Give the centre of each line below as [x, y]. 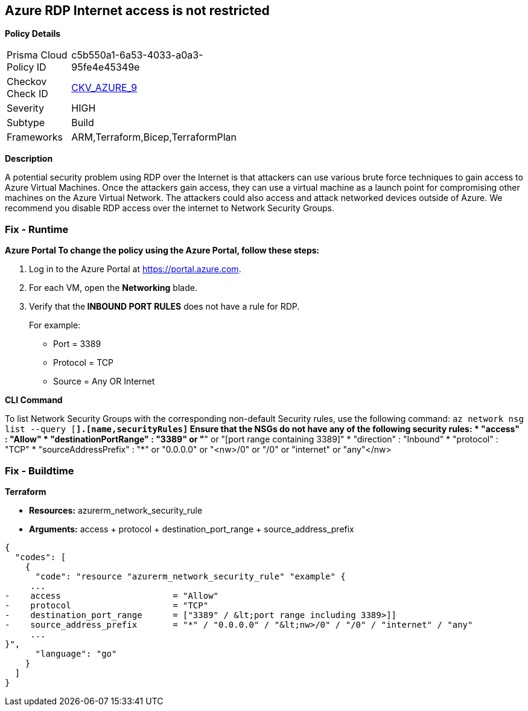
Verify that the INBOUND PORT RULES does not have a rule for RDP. [164, 307]
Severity [25, 108]
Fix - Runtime [37, 229]
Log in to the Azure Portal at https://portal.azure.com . [135, 269]
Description [29, 159]
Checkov [27, 82]
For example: [55, 325]
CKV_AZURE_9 [104, 88]
